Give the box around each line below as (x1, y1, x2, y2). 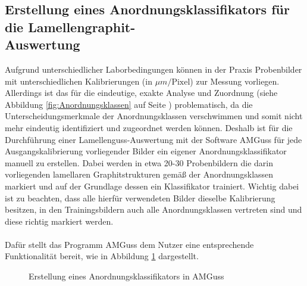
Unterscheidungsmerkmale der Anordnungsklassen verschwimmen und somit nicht (5, 110, 303, 122)
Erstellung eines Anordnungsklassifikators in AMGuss (29, 270, 224, 282)
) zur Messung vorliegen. (190, 74, 280, 87)
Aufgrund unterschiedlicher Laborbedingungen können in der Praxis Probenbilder (5, 63, 302, 75)
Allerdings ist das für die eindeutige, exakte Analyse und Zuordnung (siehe (5, 86, 278, 99)
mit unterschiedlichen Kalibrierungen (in (5, 74, 152, 87)
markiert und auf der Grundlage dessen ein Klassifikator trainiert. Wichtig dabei (5, 179, 299, 192)
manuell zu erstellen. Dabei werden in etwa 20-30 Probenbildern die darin (5, 156, 274, 169)
